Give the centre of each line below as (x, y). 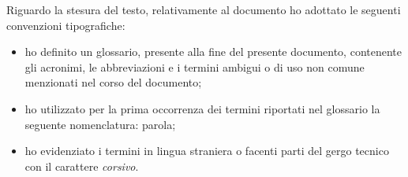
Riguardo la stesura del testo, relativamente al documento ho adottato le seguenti (204, 9)
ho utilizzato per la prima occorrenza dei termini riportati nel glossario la (202, 108)
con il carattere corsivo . (82, 166)
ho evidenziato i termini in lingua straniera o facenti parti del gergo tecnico (207, 151)
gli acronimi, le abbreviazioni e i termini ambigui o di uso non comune (195, 66)
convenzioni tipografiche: (66, 25)
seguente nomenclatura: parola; (100, 124)
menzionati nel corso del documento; (113, 82)
